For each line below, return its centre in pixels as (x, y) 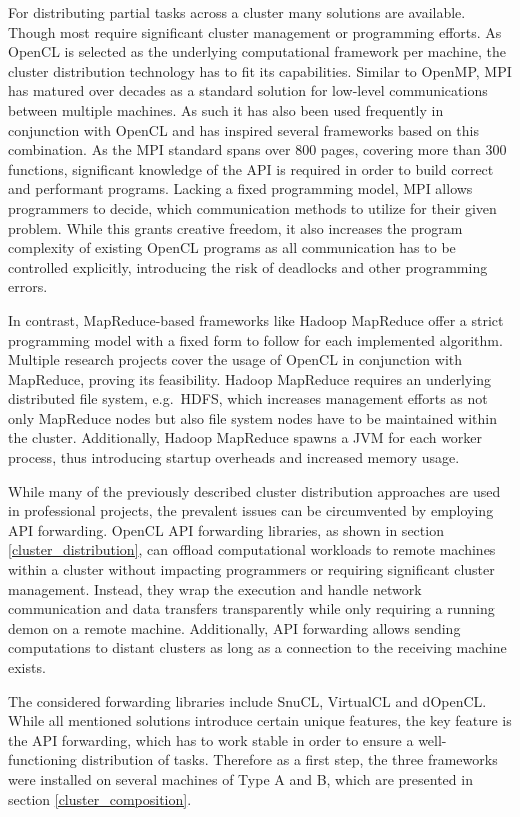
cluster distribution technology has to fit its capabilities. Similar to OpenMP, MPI (260, 70)
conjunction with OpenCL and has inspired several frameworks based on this (244, 129)
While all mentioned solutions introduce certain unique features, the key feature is (260, 720)
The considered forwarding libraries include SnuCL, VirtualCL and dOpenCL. (247, 700)
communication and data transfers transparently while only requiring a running (251, 608)
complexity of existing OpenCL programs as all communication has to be (232, 247)
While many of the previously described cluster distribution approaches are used (254, 490)
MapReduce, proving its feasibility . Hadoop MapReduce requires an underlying (250, 378)
